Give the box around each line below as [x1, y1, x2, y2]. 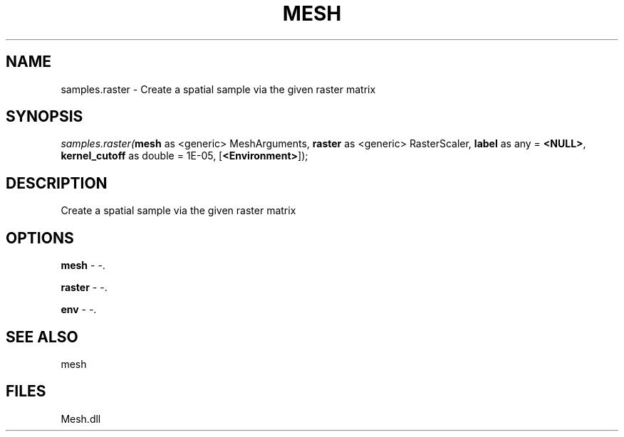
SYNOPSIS [6, 107, 83, 126]
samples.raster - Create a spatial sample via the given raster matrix [61, 83, 376, 95]
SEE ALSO [6, 327, 78, 346]
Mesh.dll [61, 412, 101, 425]
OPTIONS [6, 228, 74, 247]
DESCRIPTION [6, 174, 108, 192]
